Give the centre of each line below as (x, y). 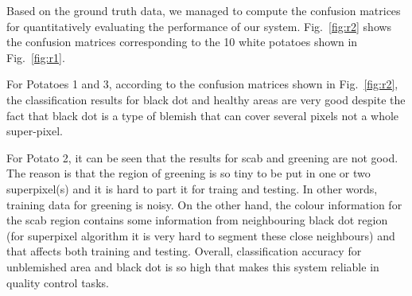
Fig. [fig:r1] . (36, 57)
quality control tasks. (58, 282)
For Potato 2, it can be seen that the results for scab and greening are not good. (202, 157)
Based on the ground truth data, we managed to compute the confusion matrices (204, 10)
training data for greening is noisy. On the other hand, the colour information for (204, 204)
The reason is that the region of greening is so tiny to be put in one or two (189, 173)
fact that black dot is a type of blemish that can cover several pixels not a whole (203, 115)
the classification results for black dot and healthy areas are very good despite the (206, 99)
